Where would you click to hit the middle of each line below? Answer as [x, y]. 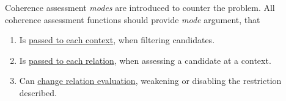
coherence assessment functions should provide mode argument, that [133, 19]
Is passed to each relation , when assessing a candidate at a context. [145, 60]
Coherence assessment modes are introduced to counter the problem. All [140, 7]
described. [38, 92]
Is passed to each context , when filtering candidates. [117, 40]
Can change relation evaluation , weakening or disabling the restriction [150, 81]
